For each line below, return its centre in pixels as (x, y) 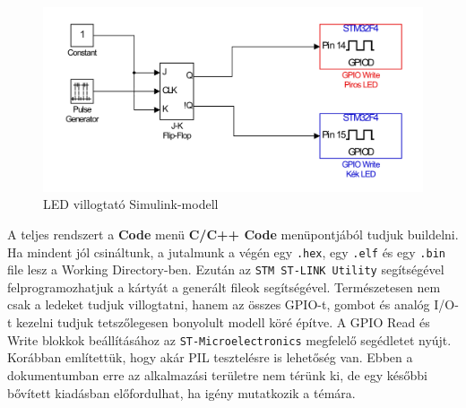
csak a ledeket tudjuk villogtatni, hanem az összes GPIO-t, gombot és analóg (219, 304)
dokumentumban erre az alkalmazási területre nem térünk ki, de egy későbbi (217, 374)
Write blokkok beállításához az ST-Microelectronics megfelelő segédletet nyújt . (229, 339)
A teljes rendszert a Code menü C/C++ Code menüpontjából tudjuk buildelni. (233, 234)
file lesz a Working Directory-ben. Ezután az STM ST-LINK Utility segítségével (226, 269)
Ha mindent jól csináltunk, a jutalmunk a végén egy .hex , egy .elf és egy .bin (226, 252)
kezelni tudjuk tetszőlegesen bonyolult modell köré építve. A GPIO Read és (223, 322)
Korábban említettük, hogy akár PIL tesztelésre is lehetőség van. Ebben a (210, 357)
